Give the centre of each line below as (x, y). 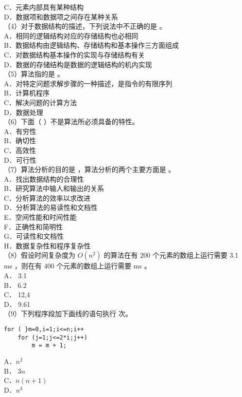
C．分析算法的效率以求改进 (47, 198)
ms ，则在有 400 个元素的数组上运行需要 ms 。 (78, 266)
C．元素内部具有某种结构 (44, 7)
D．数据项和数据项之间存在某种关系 (61, 16)
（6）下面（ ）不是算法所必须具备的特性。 (71, 122)
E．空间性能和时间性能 (40, 217)
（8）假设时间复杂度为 (40, 255)
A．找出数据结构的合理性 (44, 179)
